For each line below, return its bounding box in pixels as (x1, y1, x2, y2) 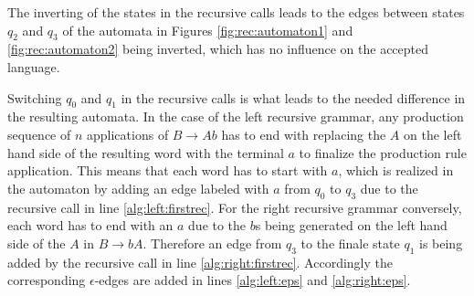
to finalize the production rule (299, 143, 467, 162)
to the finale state (300, 233, 400, 252)
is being (419, 233, 463, 252)
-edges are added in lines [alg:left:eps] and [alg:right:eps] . (94, 270, 411, 290)
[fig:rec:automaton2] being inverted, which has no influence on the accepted (7, 39, 429, 58)
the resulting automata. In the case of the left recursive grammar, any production (7, 107, 464, 126)
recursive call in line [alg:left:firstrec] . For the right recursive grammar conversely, (7, 197, 462, 217)
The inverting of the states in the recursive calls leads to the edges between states (7, 3, 465, 21)
